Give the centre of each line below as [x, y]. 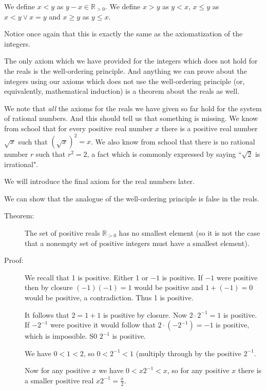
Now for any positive [57, 370]
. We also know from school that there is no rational [173, 141]
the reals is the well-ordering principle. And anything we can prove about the [126, 70]
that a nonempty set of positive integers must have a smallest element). [137, 243]
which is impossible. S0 [61, 336]
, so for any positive [198, 370]
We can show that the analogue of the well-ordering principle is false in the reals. [132, 198]
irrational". [21, 164]
